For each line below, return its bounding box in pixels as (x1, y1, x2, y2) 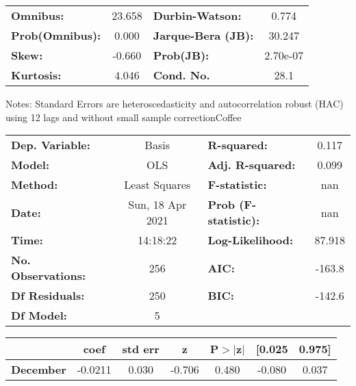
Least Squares (124, 177, 191, 193)
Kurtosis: (11, 67, 62, 83)
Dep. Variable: (11, 137, 90, 153)
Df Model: (11, 307, 67, 324)
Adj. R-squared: (207, 157, 296, 173)
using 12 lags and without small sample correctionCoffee (5, 110, 242, 124)
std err (122, 341, 160, 357)
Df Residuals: (11, 287, 85, 304)
